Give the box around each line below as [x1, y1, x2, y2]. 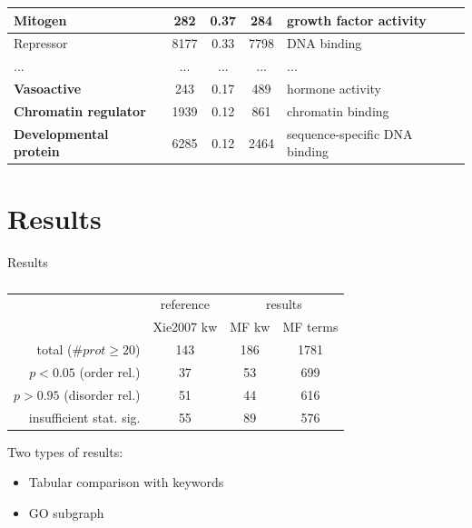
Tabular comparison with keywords [28, 473, 224, 492]
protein [14, 142, 60, 161]
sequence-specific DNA [287, 124, 413, 143]
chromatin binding [287, 101, 389, 120]
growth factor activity [287, 10, 427, 29]
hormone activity [287, 79, 381, 98]
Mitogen [14, 10, 67, 29]
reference [160, 294, 210, 314]
